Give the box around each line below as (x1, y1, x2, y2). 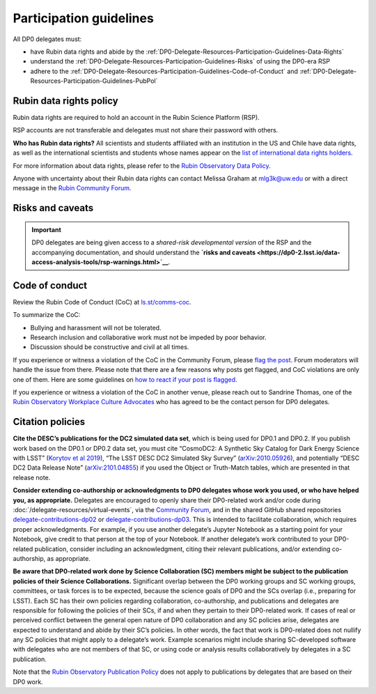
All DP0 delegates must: (13, 35, 82, 43)
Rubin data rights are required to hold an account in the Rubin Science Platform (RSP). (13, 114, 260, 122)
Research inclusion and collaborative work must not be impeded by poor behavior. (30, 333, 267, 341)
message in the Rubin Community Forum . (13, 184, 132, 192)
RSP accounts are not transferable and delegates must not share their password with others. (13, 126, 279, 134)
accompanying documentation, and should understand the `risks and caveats (31, 248, 256, 256)
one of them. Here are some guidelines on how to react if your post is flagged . (13, 375, 237, 383)
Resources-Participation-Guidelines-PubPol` (30, 77, 158, 85)
